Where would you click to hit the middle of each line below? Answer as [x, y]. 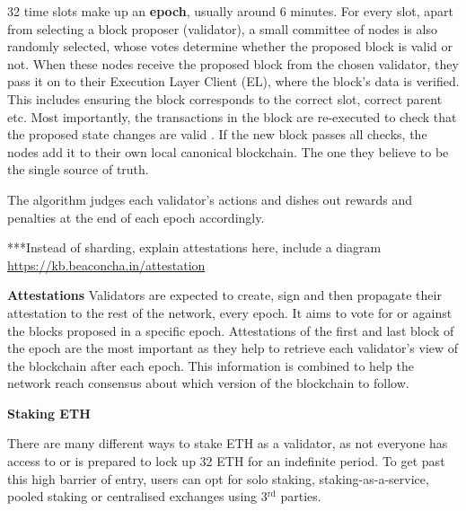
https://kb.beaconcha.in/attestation [106, 264]
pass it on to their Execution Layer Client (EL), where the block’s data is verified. [233, 81]
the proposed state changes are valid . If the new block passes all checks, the [217, 134]
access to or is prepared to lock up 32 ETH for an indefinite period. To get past [226, 461]
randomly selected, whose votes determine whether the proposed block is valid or [230, 46]
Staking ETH [49, 413]
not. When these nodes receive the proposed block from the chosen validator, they [233, 63]
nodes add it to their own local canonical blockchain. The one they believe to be [228, 151]
